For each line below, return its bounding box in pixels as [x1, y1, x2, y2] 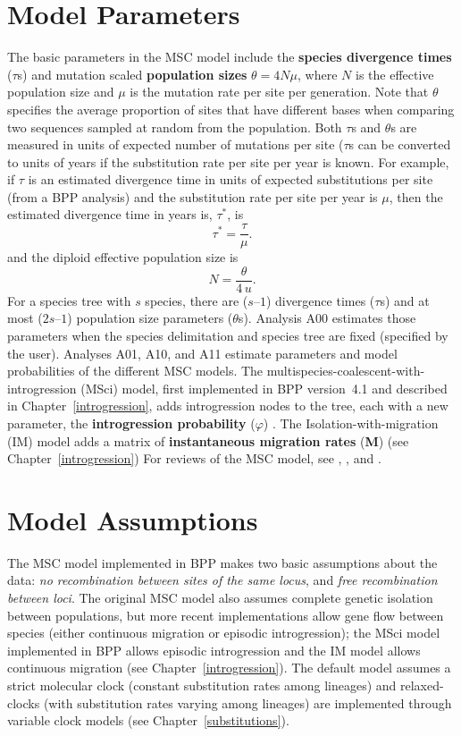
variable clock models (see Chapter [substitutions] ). [7, 711, 289, 730]
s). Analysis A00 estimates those [238, 309, 416, 327]
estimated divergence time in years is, [7, 205, 213, 224]
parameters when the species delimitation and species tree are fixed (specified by [7, 326, 448, 344]
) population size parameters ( [67, 309, 233, 327]
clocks [7, 693, 40, 712]
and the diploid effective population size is [7, 248, 239, 266]
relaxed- [400, 676, 444, 694]
